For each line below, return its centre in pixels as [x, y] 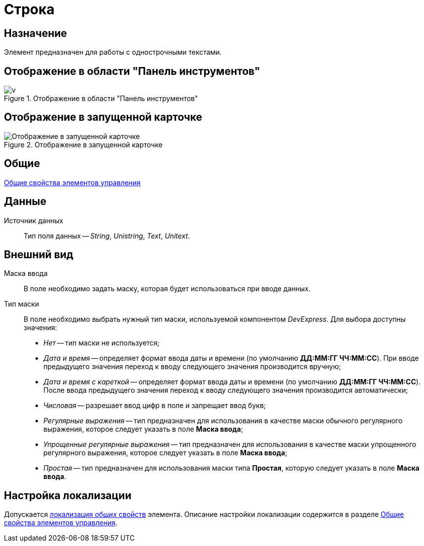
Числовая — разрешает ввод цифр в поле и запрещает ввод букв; [155, 406]
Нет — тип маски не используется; [102, 343]
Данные [25, 202]
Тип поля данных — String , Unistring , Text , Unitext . [107, 236]
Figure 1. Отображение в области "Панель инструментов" [101, 99]
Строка [29, 9]
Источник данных [34, 220]
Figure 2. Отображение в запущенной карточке [83, 144]
